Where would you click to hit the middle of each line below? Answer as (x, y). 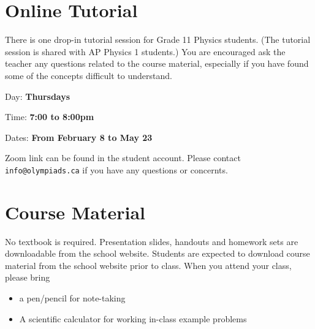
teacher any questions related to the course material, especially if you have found (157, 63)
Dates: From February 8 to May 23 (79, 137)
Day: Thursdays (38, 96)
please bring (28, 277)
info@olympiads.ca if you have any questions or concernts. (116, 169)
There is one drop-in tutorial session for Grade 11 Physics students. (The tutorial (158, 40)
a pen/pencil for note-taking (72, 298)
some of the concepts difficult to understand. (89, 75)
